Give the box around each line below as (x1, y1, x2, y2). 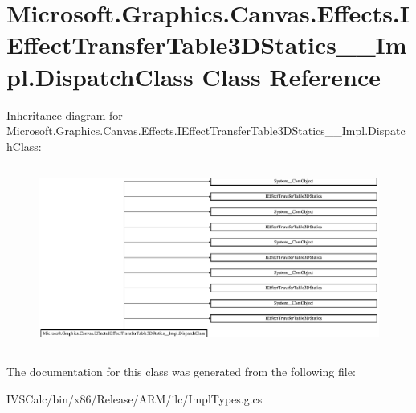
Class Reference (202, 59, 381, 92)
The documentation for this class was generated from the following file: (6, 363, 356, 380)
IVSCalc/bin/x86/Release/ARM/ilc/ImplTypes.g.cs (6, 390, 263, 407)
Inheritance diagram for (6, 106, 123, 123)
